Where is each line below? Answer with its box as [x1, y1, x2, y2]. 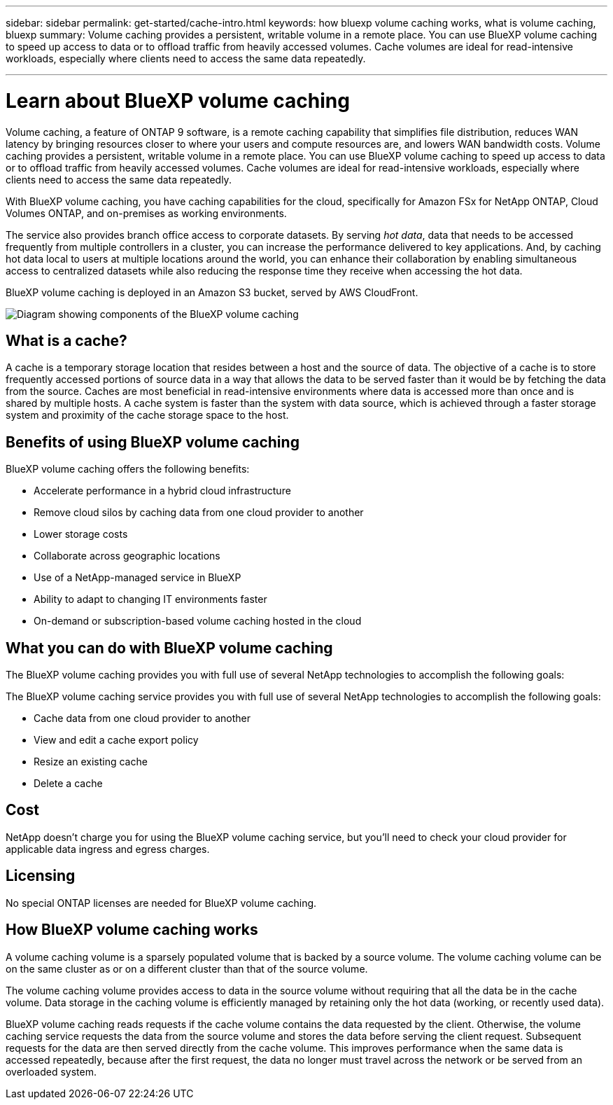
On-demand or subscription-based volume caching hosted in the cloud [34, 615, 362, 627]
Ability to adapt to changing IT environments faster [34, 593, 267, 606]
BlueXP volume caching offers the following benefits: [6, 463, 250, 475]
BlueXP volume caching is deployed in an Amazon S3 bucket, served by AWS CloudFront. [6, 286, 418, 298]
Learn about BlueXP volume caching [6, 88, 350, 113]
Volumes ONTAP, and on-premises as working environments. [6, 207, 287, 219]
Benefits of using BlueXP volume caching [6, 433, 300, 451]
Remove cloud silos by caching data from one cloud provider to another [34, 506, 364, 519]
